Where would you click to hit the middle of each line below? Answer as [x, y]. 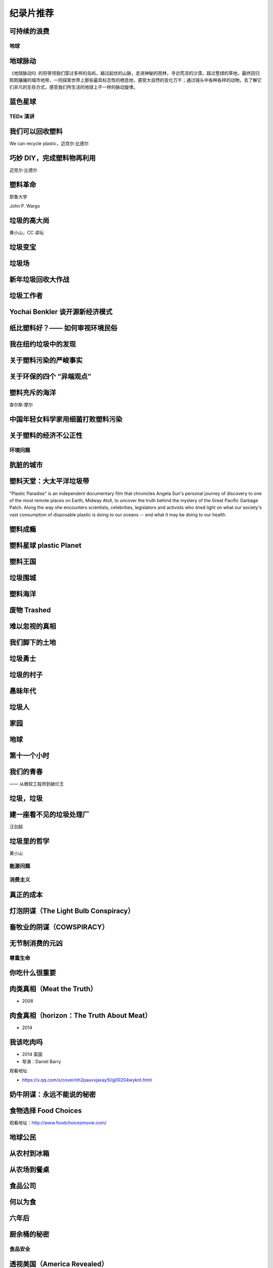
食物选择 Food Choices [45, 1111]
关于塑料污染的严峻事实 [46, 360]
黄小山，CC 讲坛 [27, 233]
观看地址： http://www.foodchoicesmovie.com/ [58, 1123]
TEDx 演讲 [22, 117]
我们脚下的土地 [33, 642]
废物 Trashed [30, 610]
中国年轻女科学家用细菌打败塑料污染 [66, 419]
